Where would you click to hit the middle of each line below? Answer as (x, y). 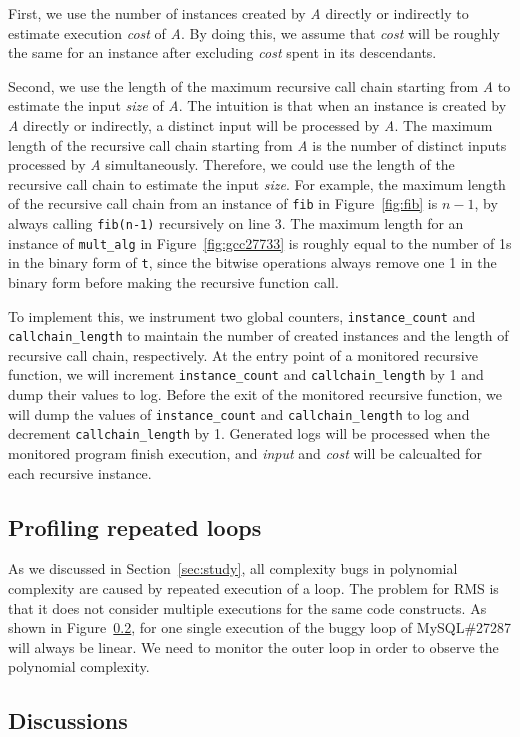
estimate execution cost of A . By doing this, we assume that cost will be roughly (254, 32)
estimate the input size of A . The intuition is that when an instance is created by (257, 105)
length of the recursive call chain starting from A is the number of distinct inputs (257, 144)
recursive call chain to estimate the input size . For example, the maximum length (257, 183)
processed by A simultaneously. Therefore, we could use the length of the (231, 164)
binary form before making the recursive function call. (173, 281)
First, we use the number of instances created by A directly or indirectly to (238, 13)
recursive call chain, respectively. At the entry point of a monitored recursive (243, 354)
